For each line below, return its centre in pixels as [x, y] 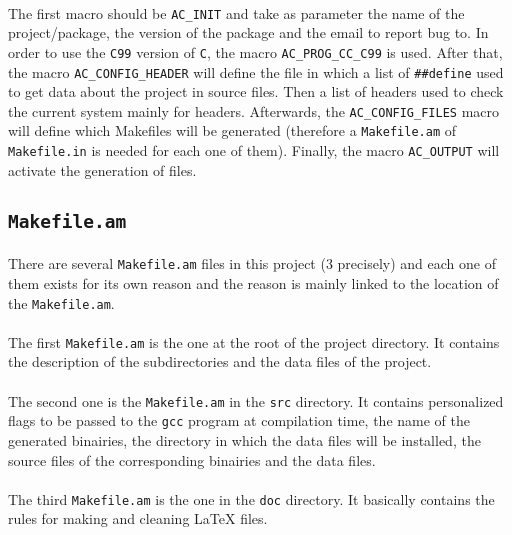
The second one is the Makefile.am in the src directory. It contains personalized [256, 400]
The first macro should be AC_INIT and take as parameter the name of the [236, 12]
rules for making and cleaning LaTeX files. [138, 518]
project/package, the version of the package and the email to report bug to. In [248, 32]
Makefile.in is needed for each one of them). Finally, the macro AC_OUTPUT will [254, 150]
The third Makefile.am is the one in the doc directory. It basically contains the [251, 498]
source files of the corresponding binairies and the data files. [192, 459]
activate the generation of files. [102, 169]
